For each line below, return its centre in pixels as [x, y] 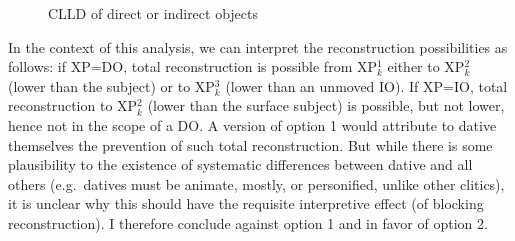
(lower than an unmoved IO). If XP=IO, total [366, 85]
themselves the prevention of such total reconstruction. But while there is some [250, 144]
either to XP [426, 66]
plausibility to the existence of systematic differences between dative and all [240, 164]
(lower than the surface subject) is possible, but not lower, [326, 105]
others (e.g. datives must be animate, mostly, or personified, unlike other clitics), [256, 183]
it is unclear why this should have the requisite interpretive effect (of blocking [246, 203]
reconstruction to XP [73, 105]
